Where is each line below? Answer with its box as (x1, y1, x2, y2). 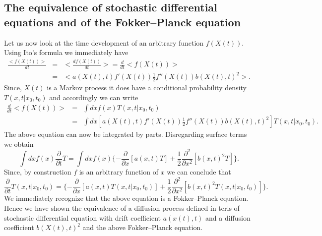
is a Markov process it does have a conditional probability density (47, 82, 247, 93)
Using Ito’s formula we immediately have (4, 47, 129, 58)
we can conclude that (167, 167, 231, 177)
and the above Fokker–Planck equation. (82, 222, 203, 233)
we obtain (4, 138, 34, 149)
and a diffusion (205, 212, 251, 223)
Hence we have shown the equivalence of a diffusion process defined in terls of (4, 202, 240, 213)
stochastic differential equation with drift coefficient (4, 212, 161, 223)
